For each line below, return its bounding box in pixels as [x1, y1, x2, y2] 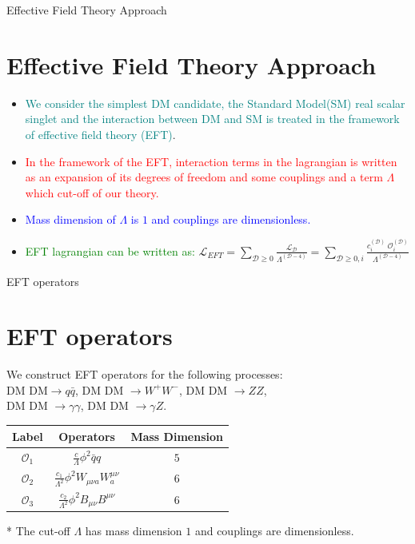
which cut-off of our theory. [25, 184, 159, 201]
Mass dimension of [25, 211, 116, 228]
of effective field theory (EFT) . [25, 125, 176, 142]
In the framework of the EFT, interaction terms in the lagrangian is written [25, 153, 397, 169]
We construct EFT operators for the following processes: [6, 366, 283, 383]
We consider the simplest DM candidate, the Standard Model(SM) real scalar [25, 94, 405, 111]
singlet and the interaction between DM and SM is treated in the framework [25, 110, 400, 127]
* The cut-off [6, 522, 70, 538]
